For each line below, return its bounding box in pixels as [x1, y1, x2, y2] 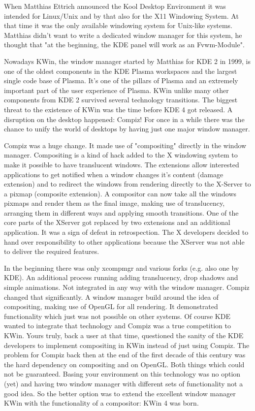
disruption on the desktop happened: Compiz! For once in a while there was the [4, 114, 245, 124]
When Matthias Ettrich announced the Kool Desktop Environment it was [4, 1, 226, 11]
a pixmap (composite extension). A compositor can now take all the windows [4, 188, 237, 198]
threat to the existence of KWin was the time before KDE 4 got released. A [4, 104, 233, 114]
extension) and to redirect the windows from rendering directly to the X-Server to [4, 179, 251, 189]
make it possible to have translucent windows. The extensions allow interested [4, 159, 239, 169]
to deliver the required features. [4, 246, 99, 256]
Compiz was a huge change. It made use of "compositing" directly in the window [4, 140, 247, 150]
